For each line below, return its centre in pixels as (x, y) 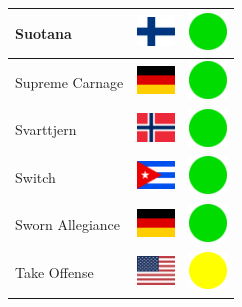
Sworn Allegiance (68, 224)
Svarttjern (46, 129)
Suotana (43, 32)
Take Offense (54, 272)
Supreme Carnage (69, 81)
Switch (35, 176)
